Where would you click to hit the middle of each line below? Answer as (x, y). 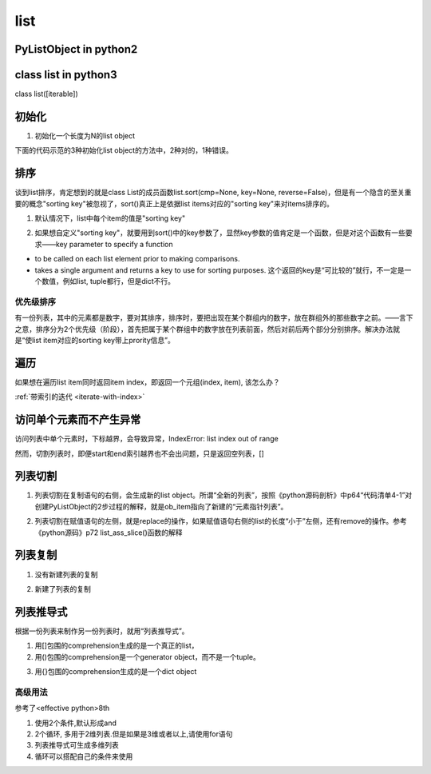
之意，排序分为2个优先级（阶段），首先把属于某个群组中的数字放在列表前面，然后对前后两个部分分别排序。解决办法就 (208, 329)
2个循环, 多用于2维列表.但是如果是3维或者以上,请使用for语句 (134, 734)
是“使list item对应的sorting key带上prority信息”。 (95, 340)
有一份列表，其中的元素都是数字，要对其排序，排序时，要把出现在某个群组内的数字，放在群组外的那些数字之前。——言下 (214, 318)
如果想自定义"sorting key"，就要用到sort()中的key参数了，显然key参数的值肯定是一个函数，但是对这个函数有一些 (220, 233)
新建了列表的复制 (63, 588)
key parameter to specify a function (114, 244)
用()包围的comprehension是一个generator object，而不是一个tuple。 (148, 656)
